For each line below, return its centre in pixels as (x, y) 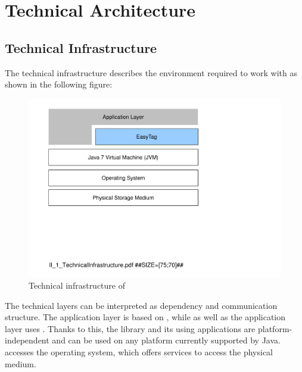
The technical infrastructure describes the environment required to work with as (151, 72)
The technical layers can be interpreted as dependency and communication (141, 305)
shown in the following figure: (59, 84)
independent (27, 340)
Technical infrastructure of (77, 285)
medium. (21, 363)
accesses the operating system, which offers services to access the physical (139, 351)
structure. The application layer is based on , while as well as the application (145, 317)
